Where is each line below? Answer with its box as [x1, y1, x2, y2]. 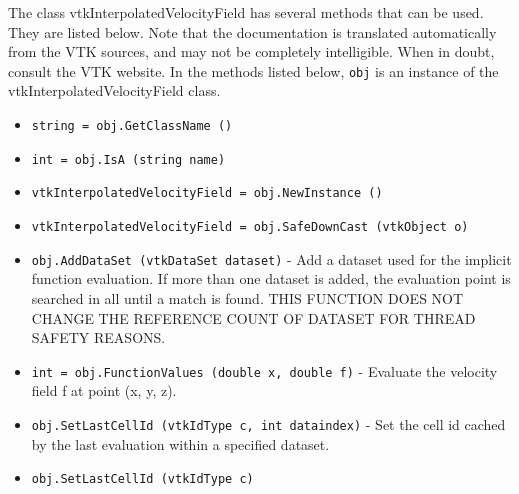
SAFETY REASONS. [31, 327, 166, 348]
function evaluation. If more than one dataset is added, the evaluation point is [31, 268, 511, 289]
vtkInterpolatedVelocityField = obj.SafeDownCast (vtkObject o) [31, 220, 469, 234]
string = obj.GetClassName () [31, 119, 233, 134]
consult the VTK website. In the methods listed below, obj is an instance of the [8, 60, 499, 81]
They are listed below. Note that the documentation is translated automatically [8, 21, 497, 42]
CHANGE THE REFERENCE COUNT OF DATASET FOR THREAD [31, 307, 476, 328]
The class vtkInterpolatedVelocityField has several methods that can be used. [8, 2, 484, 22]
